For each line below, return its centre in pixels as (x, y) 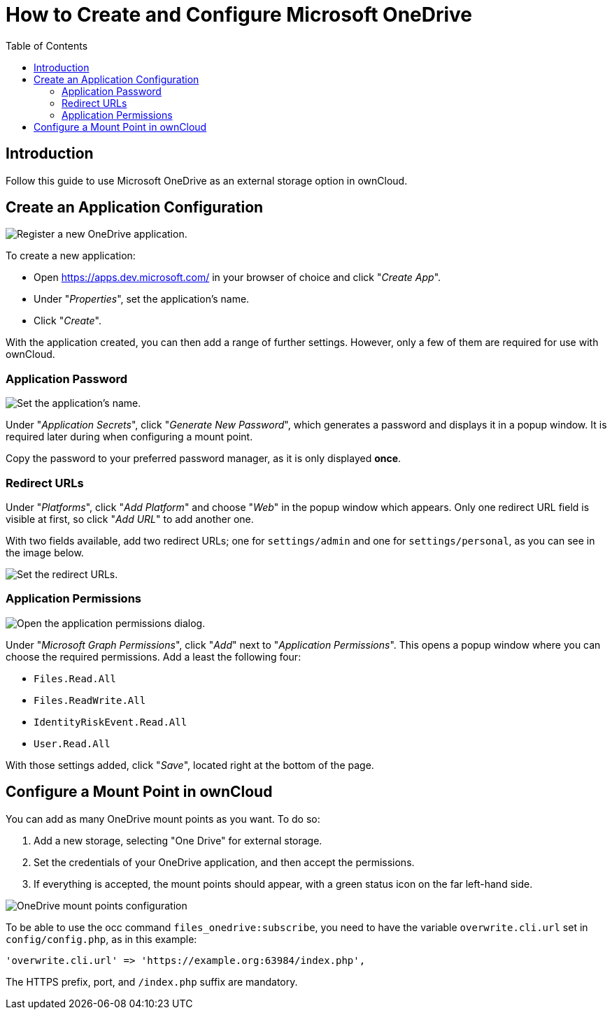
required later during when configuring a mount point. (129, 437)
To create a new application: (71, 256)
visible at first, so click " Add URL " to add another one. (130, 519)
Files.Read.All (75, 678)
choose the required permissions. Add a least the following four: (154, 656)
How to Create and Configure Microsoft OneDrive (239, 15)
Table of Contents (47, 45)
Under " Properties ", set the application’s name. (142, 299)
